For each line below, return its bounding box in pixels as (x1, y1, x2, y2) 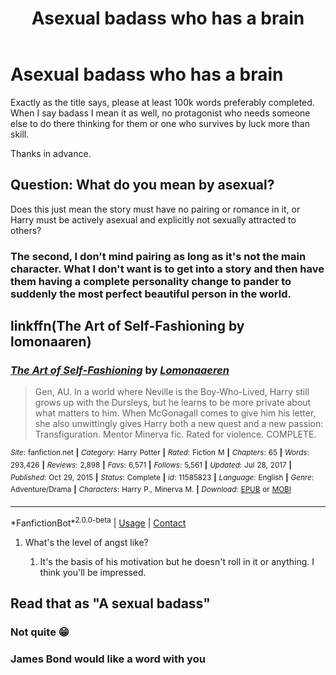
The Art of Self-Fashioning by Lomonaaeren (10, 363, 230, 377)
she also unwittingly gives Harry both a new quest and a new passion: (34, 418, 324, 430)
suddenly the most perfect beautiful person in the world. (10, 287, 292, 301)
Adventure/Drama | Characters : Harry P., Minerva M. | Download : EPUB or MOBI (10, 485, 292, 495)
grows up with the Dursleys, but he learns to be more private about (34, 397, 312, 409)
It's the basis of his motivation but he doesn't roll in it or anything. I (39, 555, 315, 567)
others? (10, 224, 42, 236)
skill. (10, 128, 30, 140)
